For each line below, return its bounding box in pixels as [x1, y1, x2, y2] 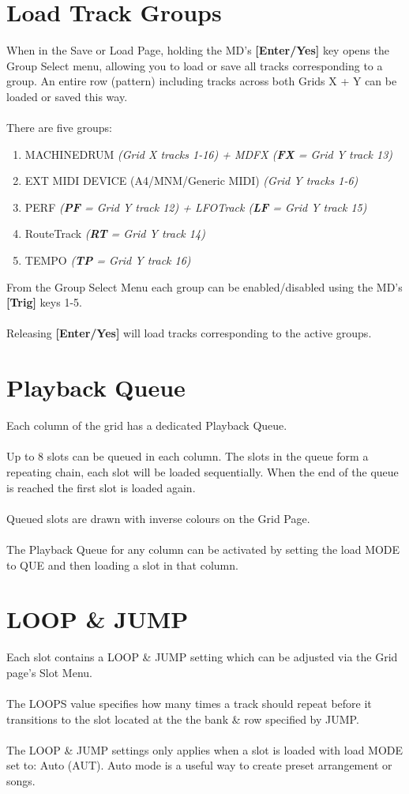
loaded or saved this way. [6, 88, 128, 104]
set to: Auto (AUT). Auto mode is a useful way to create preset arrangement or [6, 757, 392, 773]
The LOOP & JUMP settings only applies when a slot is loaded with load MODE [6, 741, 403, 758]
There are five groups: [6, 119, 112, 136]
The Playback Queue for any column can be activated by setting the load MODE [6, 540, 400, 557]
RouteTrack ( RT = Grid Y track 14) [24, 225, 205, 242]
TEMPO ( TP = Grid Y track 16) [24, 252, 191, 269]
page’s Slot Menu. [6, 664, 92, 680]
